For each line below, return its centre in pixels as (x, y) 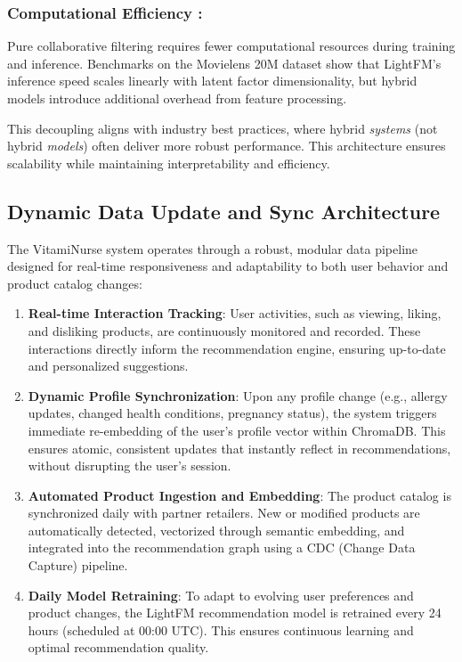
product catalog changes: (75, 283)
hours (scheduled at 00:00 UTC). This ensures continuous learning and (221, 629)
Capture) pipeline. (78, 565)
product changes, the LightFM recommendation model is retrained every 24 (235, 613)
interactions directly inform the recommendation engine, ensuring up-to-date (237, 348)
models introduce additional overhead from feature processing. (177, 98)
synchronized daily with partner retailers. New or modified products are (224, 513)
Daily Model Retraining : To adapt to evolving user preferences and (221, 595)
